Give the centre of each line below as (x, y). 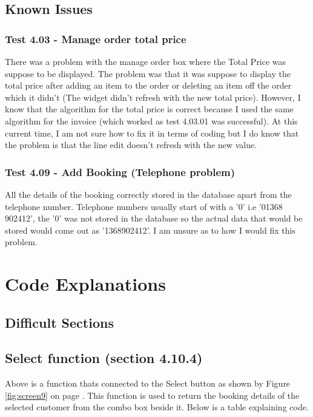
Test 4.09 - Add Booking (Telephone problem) (120, 171)
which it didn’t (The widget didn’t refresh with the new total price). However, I (153, 97)
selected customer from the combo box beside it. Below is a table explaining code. (157, 407)
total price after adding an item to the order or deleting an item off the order (148, 85)
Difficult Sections (59, 322)
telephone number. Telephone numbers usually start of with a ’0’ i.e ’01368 (144, 206)
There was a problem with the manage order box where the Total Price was (146, 61)
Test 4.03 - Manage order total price (96, 39)
